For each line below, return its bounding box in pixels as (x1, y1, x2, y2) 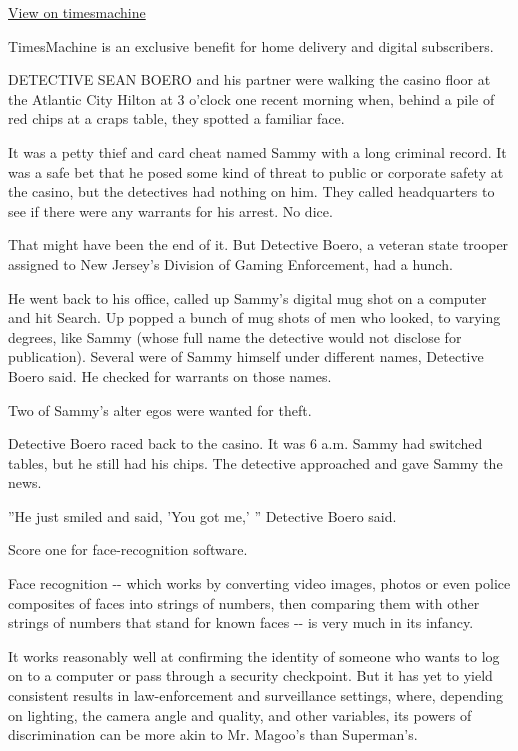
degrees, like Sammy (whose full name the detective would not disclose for (8, 326, 462, 347)
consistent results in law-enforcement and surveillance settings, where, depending (8, 685, 503, 706)
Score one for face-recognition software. (8, 539, 248, 560)
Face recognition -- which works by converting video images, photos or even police (8, 573, 511, 594)
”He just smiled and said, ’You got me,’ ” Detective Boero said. (8, 505, 397, 526)
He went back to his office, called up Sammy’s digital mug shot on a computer (8, 287, 487, 308)
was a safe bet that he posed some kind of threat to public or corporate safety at (8, 161, 504, 182)
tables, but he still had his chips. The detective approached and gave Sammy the (8, 452, 503, 473)
